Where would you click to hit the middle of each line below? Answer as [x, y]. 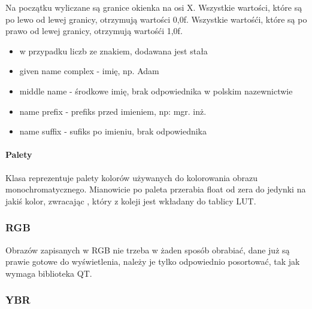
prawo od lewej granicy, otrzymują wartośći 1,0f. [94, 31]
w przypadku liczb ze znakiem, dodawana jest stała [113, 51]
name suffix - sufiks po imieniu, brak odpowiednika [113, 131]
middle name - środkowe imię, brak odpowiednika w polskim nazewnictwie [156, 91]
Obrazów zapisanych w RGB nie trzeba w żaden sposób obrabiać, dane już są [148, 250]
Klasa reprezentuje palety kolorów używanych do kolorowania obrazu [132, 177]
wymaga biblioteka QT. [49, 273]
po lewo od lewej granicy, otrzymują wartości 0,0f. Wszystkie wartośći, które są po [156, 19]
